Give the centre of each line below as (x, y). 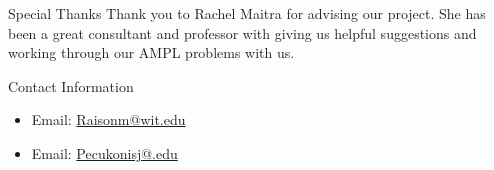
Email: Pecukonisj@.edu (104, 152)
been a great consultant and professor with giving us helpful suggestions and (242, 32)
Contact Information (71, 85)
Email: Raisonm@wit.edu (108, 119)
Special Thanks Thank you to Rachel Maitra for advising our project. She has (247, 13)
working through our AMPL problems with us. (151, 52)
